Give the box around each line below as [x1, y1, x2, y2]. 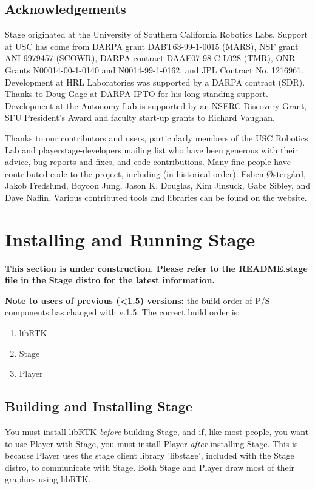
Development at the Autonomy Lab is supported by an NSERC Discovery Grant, [5, 99, 307, 112]
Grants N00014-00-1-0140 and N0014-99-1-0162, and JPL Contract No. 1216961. [5, 63, 303, 76]
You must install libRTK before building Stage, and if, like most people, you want [5, 425, 309, 437]
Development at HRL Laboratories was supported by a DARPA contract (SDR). [5, 75, 305, 88]
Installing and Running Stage [5, 226, 256, 251]
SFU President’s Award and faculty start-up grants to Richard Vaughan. [5, 111, 275, 124]
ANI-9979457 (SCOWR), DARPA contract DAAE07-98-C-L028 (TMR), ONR [5, 52, 296, 64]
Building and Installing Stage [5, 397, 192, 416]
